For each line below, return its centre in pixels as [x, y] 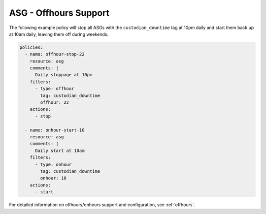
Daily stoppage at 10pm [64, 75]
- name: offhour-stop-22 [55, 54]
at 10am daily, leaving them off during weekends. [59, 34]
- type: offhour [55, 89]
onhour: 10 [53, 178]
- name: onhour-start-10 [55, 130]
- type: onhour [53, 164]
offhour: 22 [54, 103]
